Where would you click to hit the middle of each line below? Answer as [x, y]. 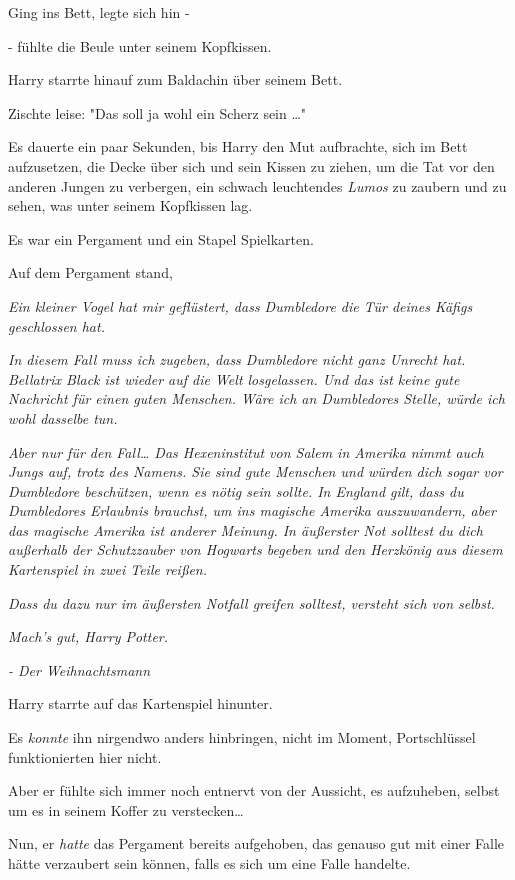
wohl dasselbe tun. [63, 417]
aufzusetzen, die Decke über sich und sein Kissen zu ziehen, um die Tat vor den [251, 165]
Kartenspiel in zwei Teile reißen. [108, 569]
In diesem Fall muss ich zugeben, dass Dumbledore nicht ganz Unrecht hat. [237, 359]
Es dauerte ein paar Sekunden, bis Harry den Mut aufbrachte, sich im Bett [238, 146]
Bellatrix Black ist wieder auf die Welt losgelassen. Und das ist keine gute [234, 378]
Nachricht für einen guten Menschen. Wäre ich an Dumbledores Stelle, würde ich [256, 398]
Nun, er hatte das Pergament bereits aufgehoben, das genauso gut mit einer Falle [256, 843]
